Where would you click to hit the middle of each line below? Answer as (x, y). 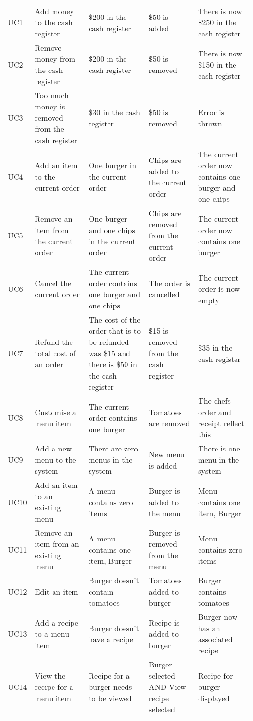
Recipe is (164, 622)
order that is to (115, 331)
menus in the (111, 460)
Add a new (53, 448)
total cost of (55, 353)
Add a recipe (56, 622)
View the (50, 676)
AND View (167, 687)
